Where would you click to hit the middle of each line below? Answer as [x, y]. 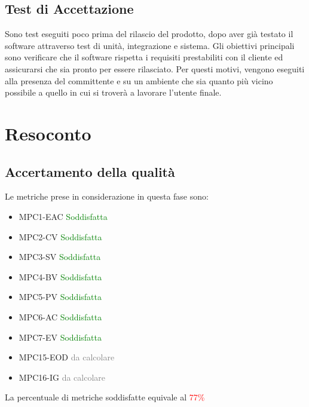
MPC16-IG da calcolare [62, 377]
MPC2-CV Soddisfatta [60, 236]
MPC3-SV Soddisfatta [60, 257]
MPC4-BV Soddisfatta [60, 276]
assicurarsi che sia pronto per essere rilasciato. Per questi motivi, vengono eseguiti [155, 68]
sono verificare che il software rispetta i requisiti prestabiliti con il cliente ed [144, 57]
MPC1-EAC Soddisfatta [63, 216]
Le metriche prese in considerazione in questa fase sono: [107, 196]
